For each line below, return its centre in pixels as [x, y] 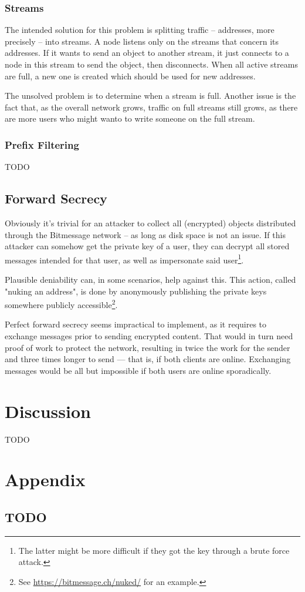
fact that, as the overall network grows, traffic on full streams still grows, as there [151, 107]
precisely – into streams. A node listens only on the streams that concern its [142, 41]
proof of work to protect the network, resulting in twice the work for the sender [148, 347]
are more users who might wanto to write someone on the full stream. [130, 118]
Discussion [48, 411]
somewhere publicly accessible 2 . [61, 304]
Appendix [45, 479]
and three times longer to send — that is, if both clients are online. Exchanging [148, 359]
